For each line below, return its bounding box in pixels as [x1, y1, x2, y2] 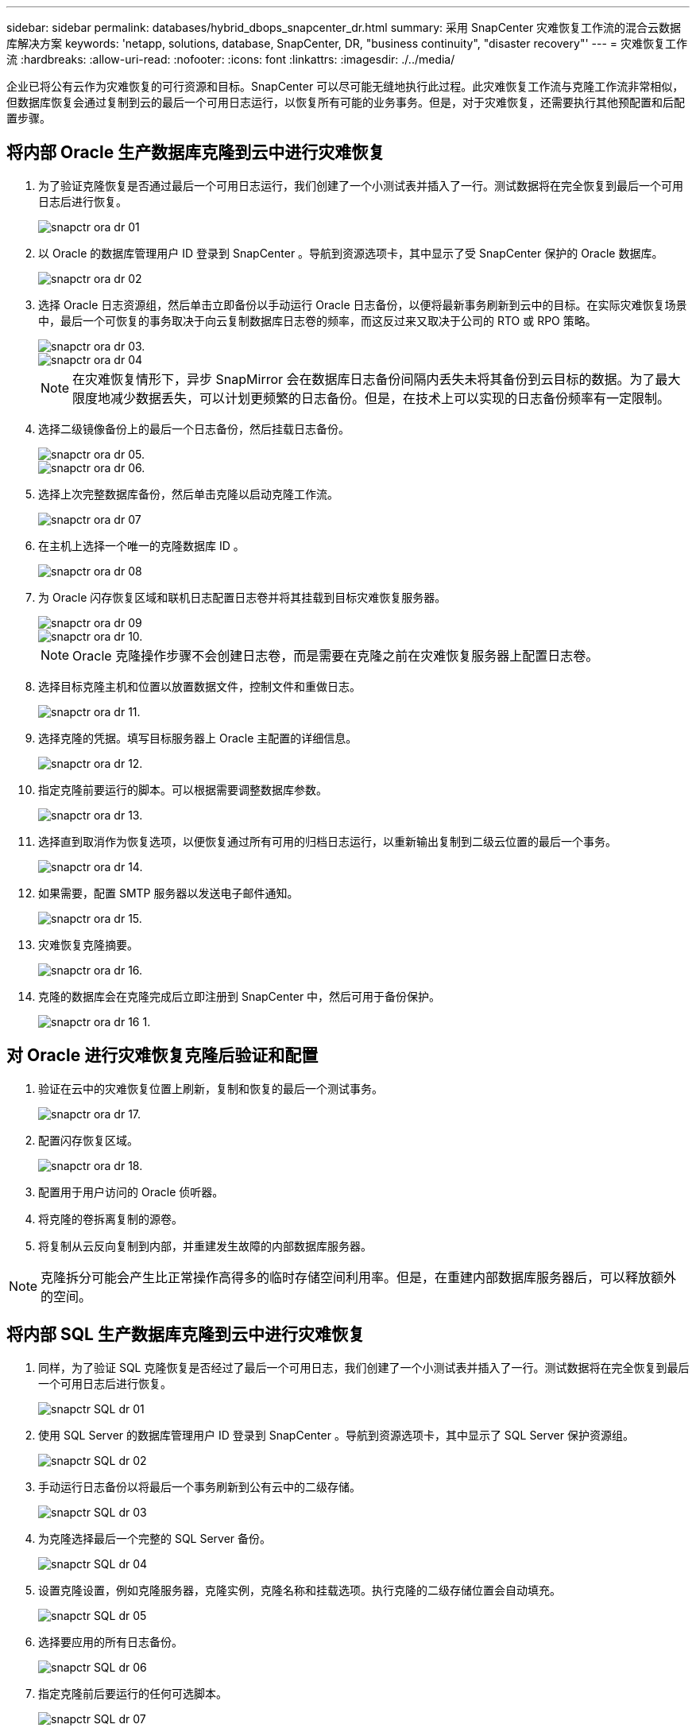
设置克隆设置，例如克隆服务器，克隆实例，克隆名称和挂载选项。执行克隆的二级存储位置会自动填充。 [38, 1583, 561, 1597]
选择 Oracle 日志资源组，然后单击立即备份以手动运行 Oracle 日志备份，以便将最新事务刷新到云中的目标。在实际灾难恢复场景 [38, 297, 687, 312]
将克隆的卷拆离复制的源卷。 [38, 1211, 183, 1226]
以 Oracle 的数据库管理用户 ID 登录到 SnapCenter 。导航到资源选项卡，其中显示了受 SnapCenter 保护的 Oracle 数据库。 [38, 246, 663, 260]
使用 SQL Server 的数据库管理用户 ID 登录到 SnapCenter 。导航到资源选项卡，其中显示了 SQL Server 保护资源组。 [38, 1428, 634, 1442]
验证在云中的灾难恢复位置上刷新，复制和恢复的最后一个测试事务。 [38, 1081, 383, 1095]
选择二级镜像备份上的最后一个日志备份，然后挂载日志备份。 [38, 421, 350, 436]
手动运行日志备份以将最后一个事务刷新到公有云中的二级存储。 [38, 1479, 361, 1494]
